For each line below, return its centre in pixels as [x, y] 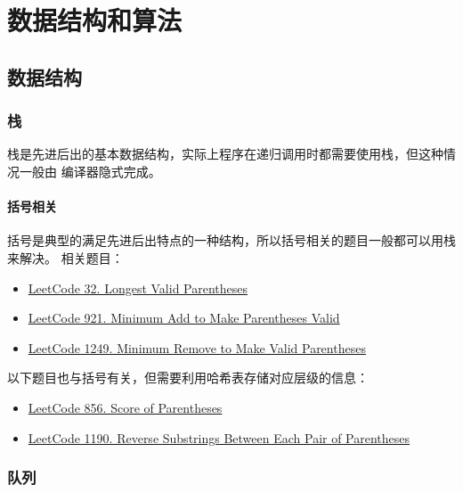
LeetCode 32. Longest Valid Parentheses [138, 288]
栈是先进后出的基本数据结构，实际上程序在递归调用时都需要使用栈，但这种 [225, 154]
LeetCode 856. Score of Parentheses [125, 407]
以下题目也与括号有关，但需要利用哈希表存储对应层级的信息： [188, 378]
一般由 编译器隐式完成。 [90, 171]
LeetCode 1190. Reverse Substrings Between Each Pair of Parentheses [219, 437]
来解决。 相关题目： [65, 257]
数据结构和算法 [95, 20]
